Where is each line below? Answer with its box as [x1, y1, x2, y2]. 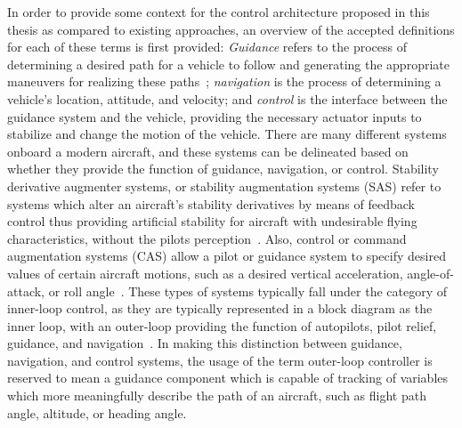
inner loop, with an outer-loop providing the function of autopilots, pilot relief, [7, 316, 437, 335]
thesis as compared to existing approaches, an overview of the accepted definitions [7, 20, 455, 38]
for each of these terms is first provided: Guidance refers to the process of [7, 37, 407, 56]
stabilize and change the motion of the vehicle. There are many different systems [7, 125, 447, 143]
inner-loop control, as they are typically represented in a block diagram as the [7, 299, 433, 318]
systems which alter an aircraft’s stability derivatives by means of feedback [7, 194, 415, 213]
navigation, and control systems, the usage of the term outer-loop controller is [7, 351, 433, 369]
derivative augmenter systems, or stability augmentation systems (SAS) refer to [7, 176, 442, 195]
